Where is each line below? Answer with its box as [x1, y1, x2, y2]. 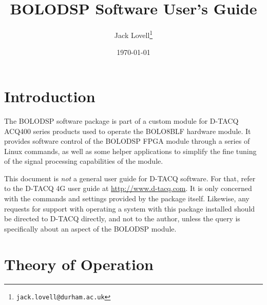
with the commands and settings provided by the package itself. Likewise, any [4, 193, 250, 204]
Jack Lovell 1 [114, 28, 153, 40]
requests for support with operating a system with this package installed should [4, 203, 255, 214]
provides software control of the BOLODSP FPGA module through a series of [4, 136, 250, 146]
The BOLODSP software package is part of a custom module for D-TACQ [4, 115, 239, 126]
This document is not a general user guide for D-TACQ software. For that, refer [4, 173, 256, 183]
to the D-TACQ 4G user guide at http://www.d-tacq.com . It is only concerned [4, 183, 252, 194]
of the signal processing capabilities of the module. [4, 156, 163, 166]
